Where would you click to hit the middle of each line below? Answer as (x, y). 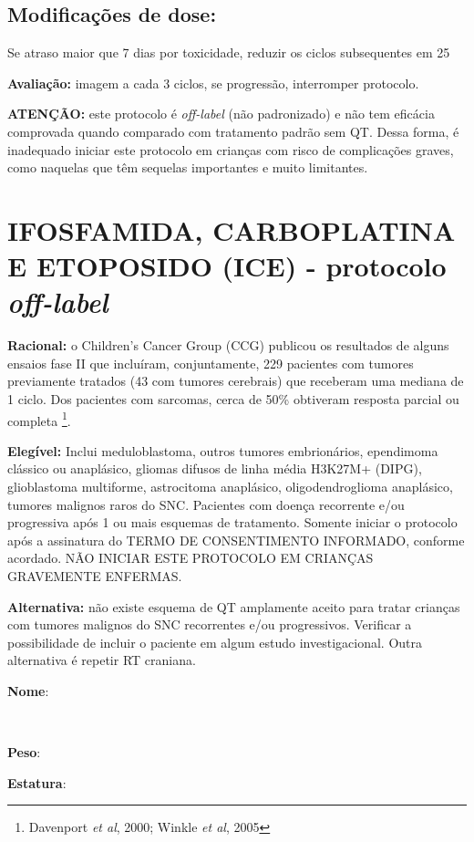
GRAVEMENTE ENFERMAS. (95, 576)
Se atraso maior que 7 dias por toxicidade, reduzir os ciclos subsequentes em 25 (229, 52)
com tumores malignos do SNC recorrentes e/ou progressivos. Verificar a (210, 624)
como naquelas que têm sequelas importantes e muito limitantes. (188, 167)
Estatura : (37, 782)
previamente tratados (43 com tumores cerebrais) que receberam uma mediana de (236, 381)
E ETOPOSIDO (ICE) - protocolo (227, 266)
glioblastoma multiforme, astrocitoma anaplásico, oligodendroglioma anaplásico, (230, 487)
